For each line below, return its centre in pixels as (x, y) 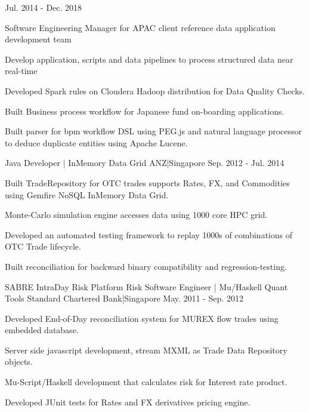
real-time (21, 71)
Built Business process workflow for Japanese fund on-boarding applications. (145, 111)
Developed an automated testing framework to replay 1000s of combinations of (149, 234)
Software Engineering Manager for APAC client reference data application (140, 27)
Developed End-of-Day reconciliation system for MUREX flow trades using (142, 318)
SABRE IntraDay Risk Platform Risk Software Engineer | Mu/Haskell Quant (146, 286)
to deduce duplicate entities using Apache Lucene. (96, 142)
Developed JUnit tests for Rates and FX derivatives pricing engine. (128, 402)
